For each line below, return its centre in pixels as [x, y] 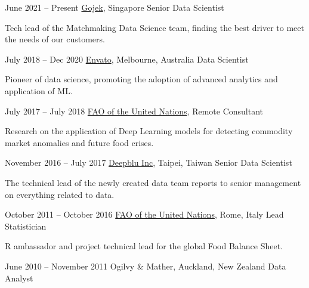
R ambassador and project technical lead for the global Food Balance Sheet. [144, 246]
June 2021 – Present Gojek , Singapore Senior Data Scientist [115, 7]
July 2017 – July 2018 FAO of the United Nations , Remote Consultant [134, 111]
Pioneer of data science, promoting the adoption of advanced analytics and [141, 79]
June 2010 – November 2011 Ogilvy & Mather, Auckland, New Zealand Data [146, 266]
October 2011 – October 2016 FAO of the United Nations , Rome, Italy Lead [144, 214]
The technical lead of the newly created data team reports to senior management [153, 182]
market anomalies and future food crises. [79, 142]
